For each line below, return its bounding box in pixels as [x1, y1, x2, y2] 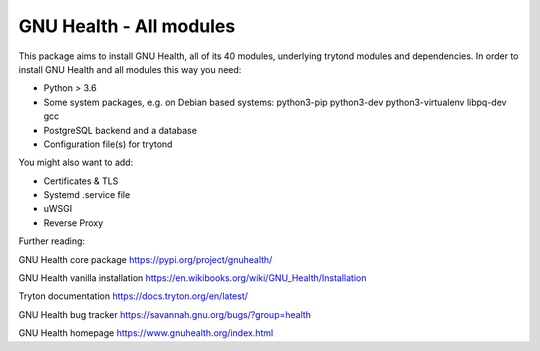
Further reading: [18, 235, 85, 247]
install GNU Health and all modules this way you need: [18, 63, 242, 75]
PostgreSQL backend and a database [43, 124, 197, 136]
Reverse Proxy [43, 216, 104, 229]
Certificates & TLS [43, 175, 119, 187]
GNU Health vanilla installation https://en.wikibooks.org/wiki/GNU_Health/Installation [18, 272, 367, 284]
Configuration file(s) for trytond [43, 138, 173, 150]
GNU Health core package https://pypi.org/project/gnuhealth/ [18, 253, 273, 265]
